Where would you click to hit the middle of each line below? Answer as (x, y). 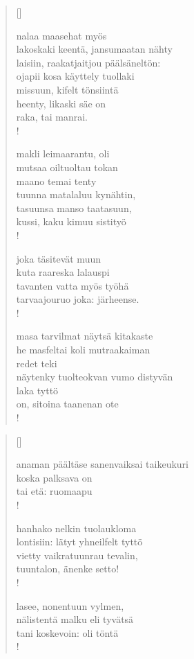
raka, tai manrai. (52, 117)
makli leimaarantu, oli (63, 153)
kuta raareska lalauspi (63, 272)
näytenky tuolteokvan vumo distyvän (95, 377)
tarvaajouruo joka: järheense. (78, 299)
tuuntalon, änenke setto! (68, 569)
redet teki (37, 363)
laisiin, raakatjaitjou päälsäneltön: (88, 62)
